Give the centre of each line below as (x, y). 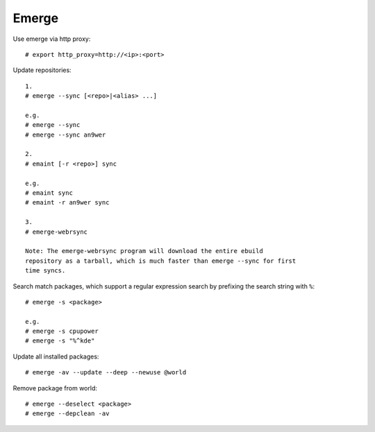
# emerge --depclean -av (67, 414)
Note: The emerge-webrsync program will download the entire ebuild (144, 251)
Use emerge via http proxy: (52, 39)
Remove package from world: (55, 388)
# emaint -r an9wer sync (67, 202)
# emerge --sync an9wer (66, 135)
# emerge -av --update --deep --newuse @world (106, 372)
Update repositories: (42, 70)
